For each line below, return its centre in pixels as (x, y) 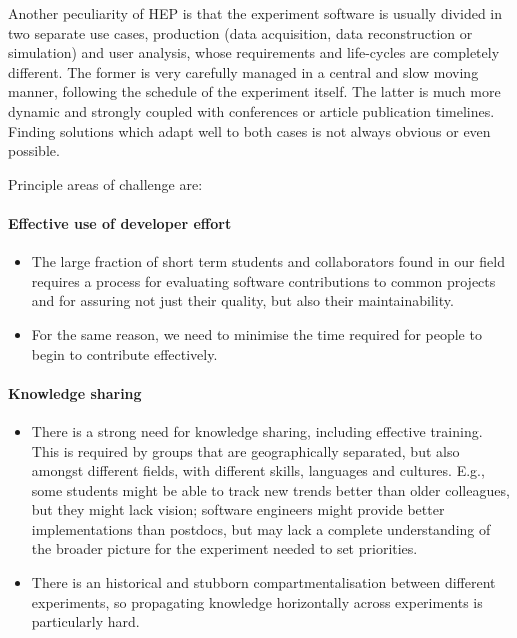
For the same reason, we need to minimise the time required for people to (256, 333)
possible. (34, 150)
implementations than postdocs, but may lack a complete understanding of (261, 528)
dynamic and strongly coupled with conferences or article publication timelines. (251, 110)
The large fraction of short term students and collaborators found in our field (268, 261)
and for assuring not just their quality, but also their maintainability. (242, 300)
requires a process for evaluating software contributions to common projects (263, 280)
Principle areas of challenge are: (105, 183)
